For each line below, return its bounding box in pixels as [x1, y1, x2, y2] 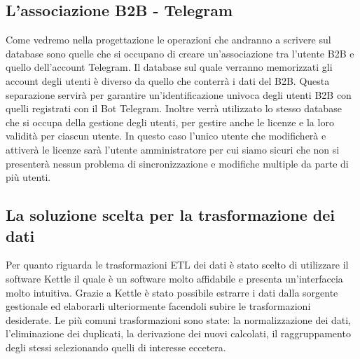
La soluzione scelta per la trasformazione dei [6, 204, 335, 226]
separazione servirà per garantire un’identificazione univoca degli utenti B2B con [6, 87, 352, 102]
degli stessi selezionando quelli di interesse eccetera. [6, 339, 226, 354]
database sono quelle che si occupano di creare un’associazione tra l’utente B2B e [6, 46, 354, 60]
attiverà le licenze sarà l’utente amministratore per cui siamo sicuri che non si [6, 142, 340, 156]
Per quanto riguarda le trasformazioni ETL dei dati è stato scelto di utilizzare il [6, 257, 349, 272]
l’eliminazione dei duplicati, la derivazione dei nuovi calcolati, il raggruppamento [6, 326, 351, 341]
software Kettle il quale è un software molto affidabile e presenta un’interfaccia [6, 271, 343, 285]
